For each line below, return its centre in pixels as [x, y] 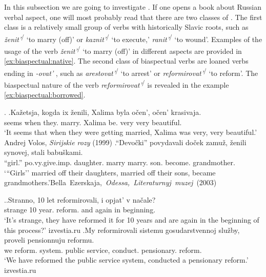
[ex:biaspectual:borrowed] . [45, 95]
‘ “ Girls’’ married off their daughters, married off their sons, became [110, 172]
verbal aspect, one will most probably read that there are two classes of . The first [133, 17]
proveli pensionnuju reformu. [49, 240]
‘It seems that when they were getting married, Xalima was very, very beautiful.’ [131, 132]
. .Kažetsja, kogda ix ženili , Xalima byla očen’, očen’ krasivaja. [103, 112]
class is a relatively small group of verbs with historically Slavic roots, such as [126, 27]
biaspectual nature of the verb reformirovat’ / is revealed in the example [117, 84]
